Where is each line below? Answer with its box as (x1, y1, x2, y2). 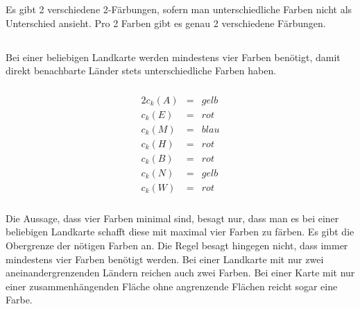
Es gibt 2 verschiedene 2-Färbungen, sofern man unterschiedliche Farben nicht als (6, 1, 352, 16)
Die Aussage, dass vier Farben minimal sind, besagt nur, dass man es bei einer (6, 210, 339, 225)
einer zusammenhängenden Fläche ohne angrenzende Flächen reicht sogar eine (6, 278, 338, 293)
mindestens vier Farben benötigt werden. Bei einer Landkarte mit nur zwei (6, 251, 324, 266)
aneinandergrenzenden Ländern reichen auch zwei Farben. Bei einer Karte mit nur (6, 265, 355, 280)
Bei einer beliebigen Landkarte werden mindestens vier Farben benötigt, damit (6, 49, 341, 64)
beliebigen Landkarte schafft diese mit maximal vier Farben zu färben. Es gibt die (6, 224, 354, 239)
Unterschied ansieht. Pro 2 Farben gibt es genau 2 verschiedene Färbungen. (6, 15, 326, 30)
